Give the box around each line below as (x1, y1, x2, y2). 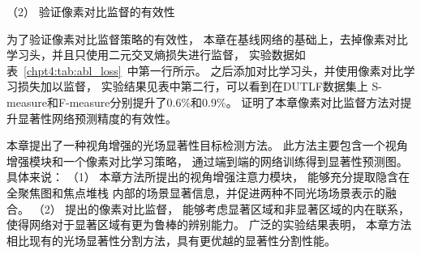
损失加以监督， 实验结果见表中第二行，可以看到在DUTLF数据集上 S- (17, 78, 382, 95)
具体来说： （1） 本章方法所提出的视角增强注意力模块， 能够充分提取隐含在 (6, 168, 410, 185)
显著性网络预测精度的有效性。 (17, 109, 177, 126)
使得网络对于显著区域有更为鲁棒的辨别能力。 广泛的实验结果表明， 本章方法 (6, 216, 412, 233)
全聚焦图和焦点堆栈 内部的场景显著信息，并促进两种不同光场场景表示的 (6, 184, 385, 201)
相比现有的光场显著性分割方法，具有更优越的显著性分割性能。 (6, 231, 336, 248)
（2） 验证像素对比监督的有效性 (6, 3, 175, 19)
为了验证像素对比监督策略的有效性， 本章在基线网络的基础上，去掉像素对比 (6, 30, 408, 47)
